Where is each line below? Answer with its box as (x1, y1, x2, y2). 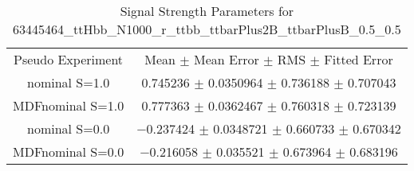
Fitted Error (324, 50, 393, 68)
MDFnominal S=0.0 (13, 142, 124, 161)
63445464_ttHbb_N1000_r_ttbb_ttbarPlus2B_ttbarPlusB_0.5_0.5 (13, 20, 401, 38)
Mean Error (193, 50, 259, 68)
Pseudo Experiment (14, 50, 124, 68)
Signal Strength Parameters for (120, 2, 294, 20)
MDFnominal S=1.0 (13, 96, 124, 115)
